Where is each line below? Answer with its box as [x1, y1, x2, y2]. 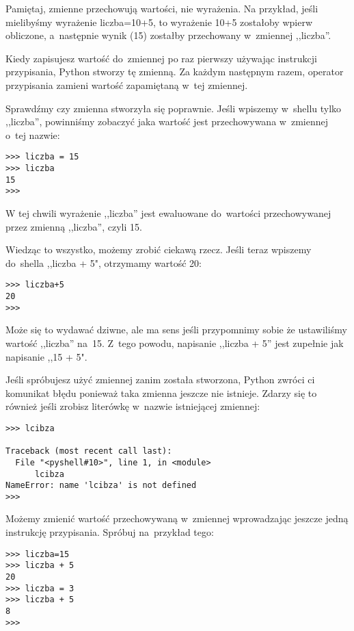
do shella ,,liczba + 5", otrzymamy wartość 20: [5, 255, 202, 270]
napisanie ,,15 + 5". [5, 349, 87, 363]
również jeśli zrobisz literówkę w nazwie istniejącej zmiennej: [5, 399, 260, 413]
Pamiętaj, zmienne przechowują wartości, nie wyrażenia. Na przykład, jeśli [5, 1, 318, 15]
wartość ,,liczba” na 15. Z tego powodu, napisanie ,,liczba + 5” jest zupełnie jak [5, 335, 344, 350]
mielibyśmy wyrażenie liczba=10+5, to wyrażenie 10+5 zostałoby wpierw [5, 14, 313, 29]
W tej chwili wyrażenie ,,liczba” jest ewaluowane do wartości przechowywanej [5, 205, 331, 220]
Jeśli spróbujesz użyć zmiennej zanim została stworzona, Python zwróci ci [5, 372, 315, 387]
